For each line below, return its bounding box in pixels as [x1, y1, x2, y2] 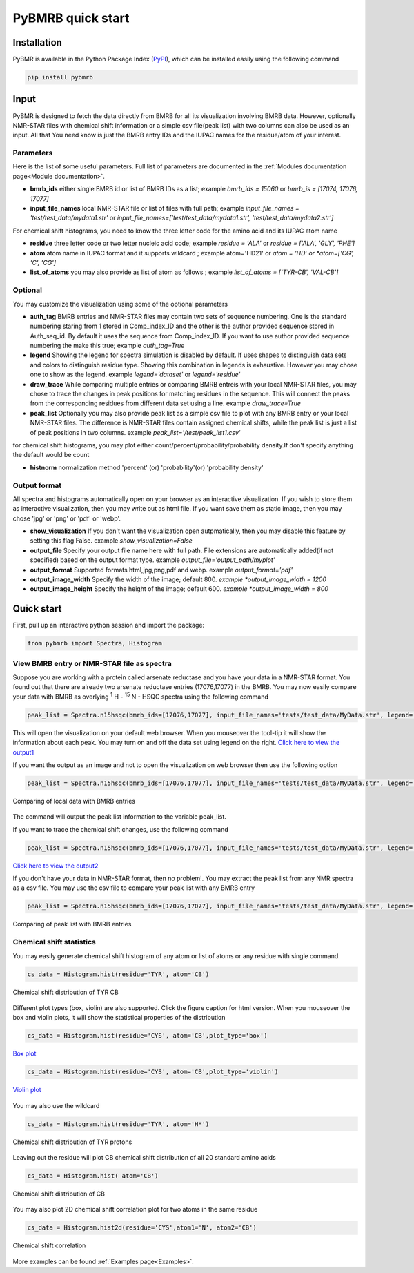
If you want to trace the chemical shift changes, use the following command [12, 825, 229, 833]
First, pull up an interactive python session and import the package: [12, 621, 205, 630]
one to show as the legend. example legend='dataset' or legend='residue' [30, 370, 241, 379]
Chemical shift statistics [12, 937, 97, 947]
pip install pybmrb [27, 73, 93, 81]
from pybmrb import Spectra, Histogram [27, 639, 162, 648]
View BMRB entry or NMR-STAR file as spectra [12, 659, 172, 668]
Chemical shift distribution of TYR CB [12, 988, 119, 996]
